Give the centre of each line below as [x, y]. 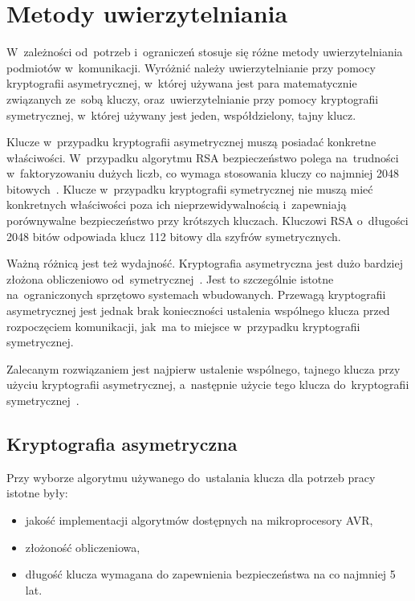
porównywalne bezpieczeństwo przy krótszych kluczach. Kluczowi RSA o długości [207, 221]
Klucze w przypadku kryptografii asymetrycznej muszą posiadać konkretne [191, 142]
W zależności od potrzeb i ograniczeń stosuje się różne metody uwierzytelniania [205, 52]
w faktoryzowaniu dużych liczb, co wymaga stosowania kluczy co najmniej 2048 [203, 173]
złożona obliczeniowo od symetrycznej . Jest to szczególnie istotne [170, 278]
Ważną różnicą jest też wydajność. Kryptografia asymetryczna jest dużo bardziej [205, 263]
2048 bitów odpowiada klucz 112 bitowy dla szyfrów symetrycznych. [174, 236]
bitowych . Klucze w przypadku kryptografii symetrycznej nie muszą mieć [190, 188]
